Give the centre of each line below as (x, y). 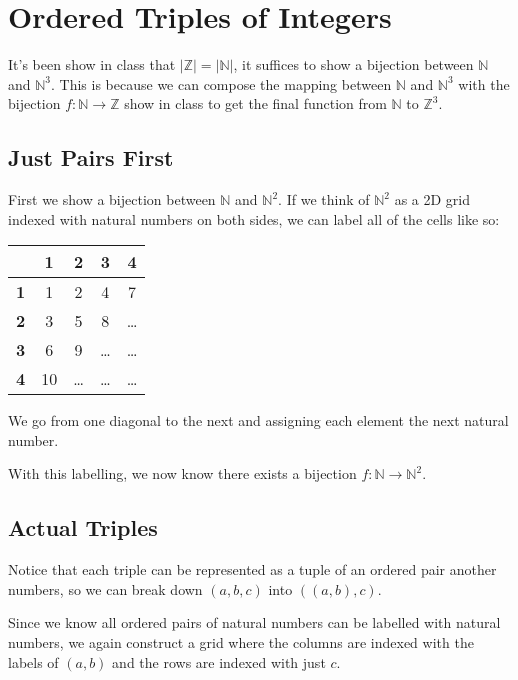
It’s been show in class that (92, 64)
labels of (33, 661)
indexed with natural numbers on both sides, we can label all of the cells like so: (254, 218)
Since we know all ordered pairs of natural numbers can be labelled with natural (254, 622)
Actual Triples (83, 527)
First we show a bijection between (112, 199)
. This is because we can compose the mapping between (221, 83)
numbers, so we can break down (105, 588)
